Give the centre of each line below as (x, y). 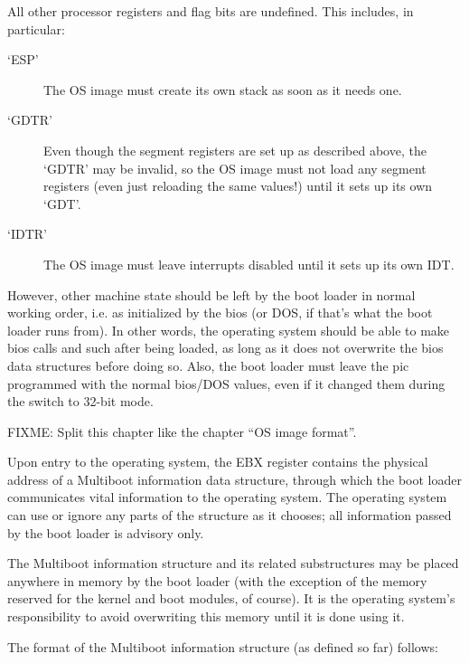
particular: (36, 28)
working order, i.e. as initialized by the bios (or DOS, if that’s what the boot (220, 313)
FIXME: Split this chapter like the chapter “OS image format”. (182, 431)
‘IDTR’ (27, 234)
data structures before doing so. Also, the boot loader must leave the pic (208, 365)
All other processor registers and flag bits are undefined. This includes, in (211, 11)
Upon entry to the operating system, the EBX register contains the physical (218, 462)
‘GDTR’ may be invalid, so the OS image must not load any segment (235, 168)
